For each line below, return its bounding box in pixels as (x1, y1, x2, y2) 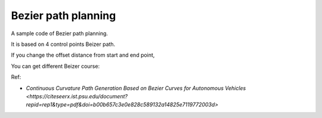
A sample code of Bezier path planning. (11, 30, 109, 37)
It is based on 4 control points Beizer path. (11, 41, 116, 48)
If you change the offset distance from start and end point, (11, 51, 155, 59)
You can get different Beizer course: (11, 63, 100, 70)
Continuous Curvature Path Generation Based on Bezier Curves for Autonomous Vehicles (26, 84, 246, 92)
